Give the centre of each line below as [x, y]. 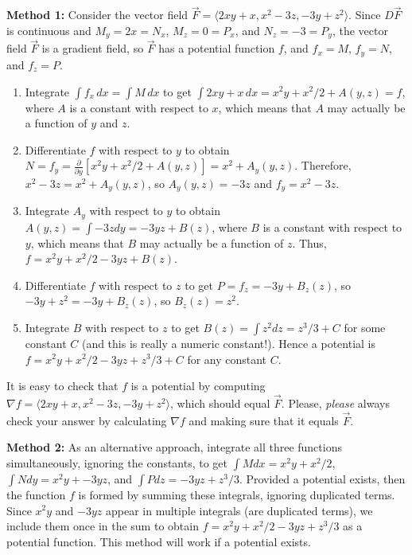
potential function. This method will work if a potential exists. [159, 541]
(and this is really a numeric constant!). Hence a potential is [228, 343]
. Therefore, [323, 165]
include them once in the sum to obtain [103, 526]
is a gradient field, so [93, 48]
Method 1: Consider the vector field [97, 15]
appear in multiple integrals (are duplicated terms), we [239, 510]
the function [36, 494]
